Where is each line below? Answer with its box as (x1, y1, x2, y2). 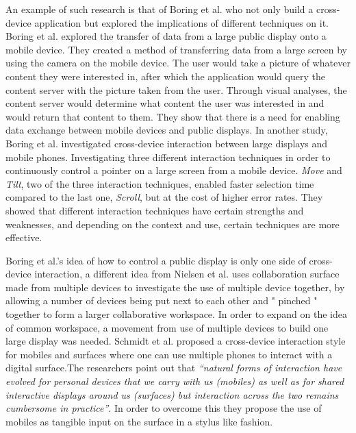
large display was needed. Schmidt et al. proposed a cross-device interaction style (5, 334, 346, 348)
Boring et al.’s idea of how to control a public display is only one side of (5, 253, 306, 267)
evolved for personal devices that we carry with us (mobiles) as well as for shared (5, 374, 344, 388)
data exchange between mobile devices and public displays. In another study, (5, 123, 328, 137)
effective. (5, 230, 42, 245)
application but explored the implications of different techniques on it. (34, 15, 329, 29)
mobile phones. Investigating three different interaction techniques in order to (5, 149, 331, 164)
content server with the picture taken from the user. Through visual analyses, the (5, 82, 347, 97)
